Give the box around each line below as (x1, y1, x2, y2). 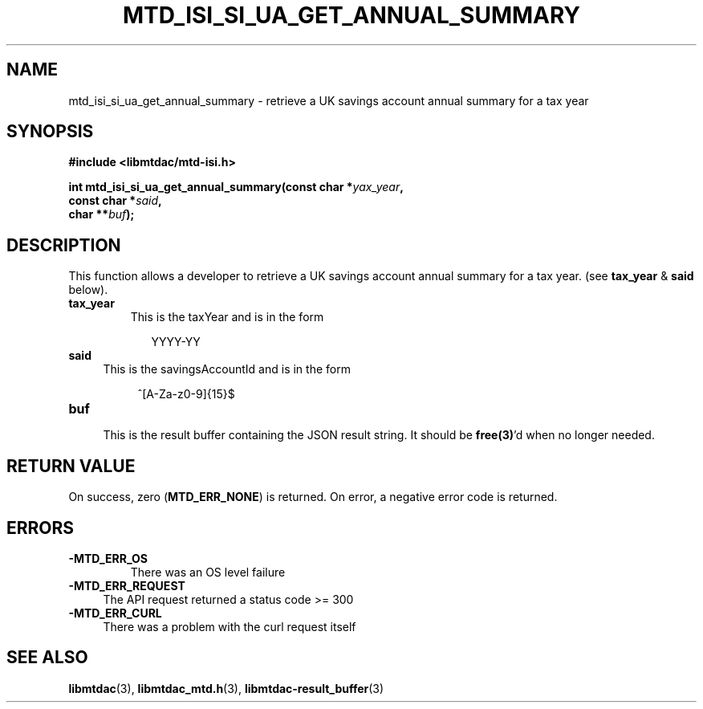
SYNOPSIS (6, 121, 94, 142)
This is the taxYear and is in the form (130, 310, 324, 324)
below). (68, 283, 108, 297)
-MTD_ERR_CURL (68, 605, 162, 620)
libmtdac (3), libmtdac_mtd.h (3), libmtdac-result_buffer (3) (68, 681, 384, 695)
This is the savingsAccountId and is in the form (103, 362, 351, 377)
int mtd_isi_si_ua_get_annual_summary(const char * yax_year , (68, 180, 404, 194)
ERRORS (6, 517, 75, 538)
